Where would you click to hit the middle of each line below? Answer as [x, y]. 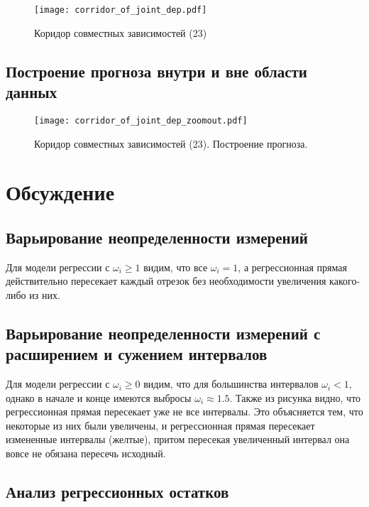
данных [32, 92]
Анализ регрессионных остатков [117, 491]
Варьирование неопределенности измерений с [163, 333]
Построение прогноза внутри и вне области [156, 71]
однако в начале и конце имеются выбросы [99, 397]
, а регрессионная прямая [292, 267]
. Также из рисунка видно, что [295, 397]
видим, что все [176, 267]
